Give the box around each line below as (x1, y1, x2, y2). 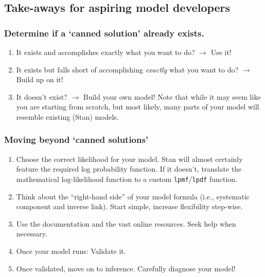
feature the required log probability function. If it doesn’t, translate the (16, 163, 242, 174)
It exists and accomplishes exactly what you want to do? (16, 47, 195, 57)
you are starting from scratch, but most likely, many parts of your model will (16, 101, 259, 112)
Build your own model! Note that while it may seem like (83, 91, 261, 102)
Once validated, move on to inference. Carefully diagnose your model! (16, 263, 236, 273)
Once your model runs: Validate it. (16, 246, 126, 256)
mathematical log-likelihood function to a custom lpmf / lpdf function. (16, 173, 237, 184)
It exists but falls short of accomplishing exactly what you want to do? (16, 64, 239, 75)
